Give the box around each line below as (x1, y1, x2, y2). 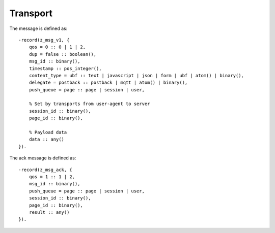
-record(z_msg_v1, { (18, 37, 70, 43)
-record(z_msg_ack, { (18, 167, 72, 173)
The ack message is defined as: (9, 155, 76, 161)
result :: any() (29, 209, 70, 215)
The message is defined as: (9, 25, 68, 31)
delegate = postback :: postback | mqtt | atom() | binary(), (29, 80, 188, 86)
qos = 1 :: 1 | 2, (29, 174, 75, 180)
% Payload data (29, 129, 67, 136)
